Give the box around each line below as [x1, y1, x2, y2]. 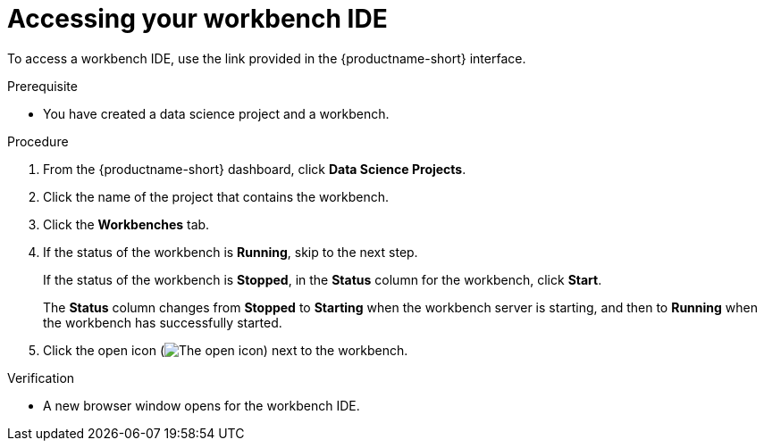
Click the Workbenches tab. [43, 216, 210, 232]
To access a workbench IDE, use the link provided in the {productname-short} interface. [7, 50, 526, 66]
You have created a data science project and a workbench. [43, 105, 390, 121]
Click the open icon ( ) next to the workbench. [43, 342, 408, 358]
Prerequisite [7, 78, 78, 94]
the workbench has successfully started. [43, 314, 282, 330]
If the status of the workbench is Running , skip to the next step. [43, 244, 418, 260]
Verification [7, 369, 75, 386]
